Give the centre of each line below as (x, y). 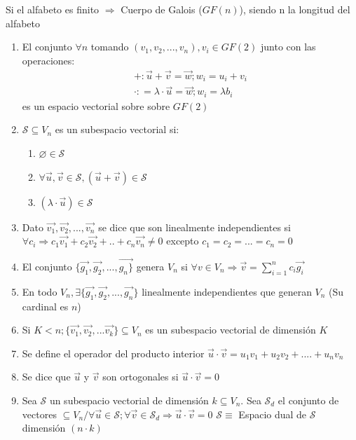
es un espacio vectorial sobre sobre (96, 105)
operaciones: (48, 60)
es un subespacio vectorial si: (117, 129)
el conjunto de (308, 400)
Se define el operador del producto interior (113, 353)
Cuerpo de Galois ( (162, 9)
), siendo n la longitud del (295, 9)
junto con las (288, 47)
